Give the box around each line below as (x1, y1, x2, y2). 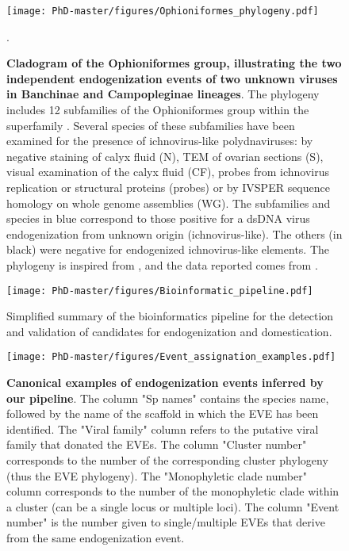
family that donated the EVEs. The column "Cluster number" (6, 436, 307, 453)
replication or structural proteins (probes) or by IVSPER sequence (6, 179, 330, 195)
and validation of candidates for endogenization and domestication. (6, 323, 332, 339)
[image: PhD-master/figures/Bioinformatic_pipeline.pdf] (6, 285, 313, 297)
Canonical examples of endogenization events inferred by (6, 374, 324, 391)
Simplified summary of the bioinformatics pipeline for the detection (6, 308, 334, 324)
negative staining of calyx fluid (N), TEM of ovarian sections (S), (6, 147, 324, 164)
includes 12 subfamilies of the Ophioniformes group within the (6, 101, 309, 118)
